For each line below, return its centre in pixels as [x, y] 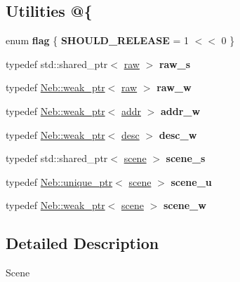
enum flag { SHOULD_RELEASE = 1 [97, 40]
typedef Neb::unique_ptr [59, 181]
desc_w [178, 134]
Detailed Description [82, 243]
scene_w [185, 205]
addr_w [181, 110]
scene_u [191, 181]
